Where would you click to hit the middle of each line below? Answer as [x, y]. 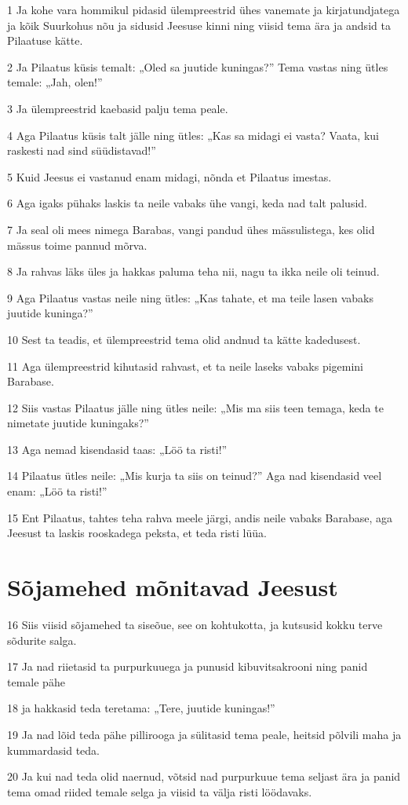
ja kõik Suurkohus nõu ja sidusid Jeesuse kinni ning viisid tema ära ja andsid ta [199, 25]
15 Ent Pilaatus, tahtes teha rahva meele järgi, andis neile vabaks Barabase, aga [200, 517]
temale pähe [36, 681]
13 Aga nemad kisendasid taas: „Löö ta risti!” [117, 449]
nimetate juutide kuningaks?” [78, 423]
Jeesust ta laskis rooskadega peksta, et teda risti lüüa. [137, 533]
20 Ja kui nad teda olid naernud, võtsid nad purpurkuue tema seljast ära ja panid [204, 776]
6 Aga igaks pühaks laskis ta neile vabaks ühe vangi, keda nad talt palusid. [187, 203]
